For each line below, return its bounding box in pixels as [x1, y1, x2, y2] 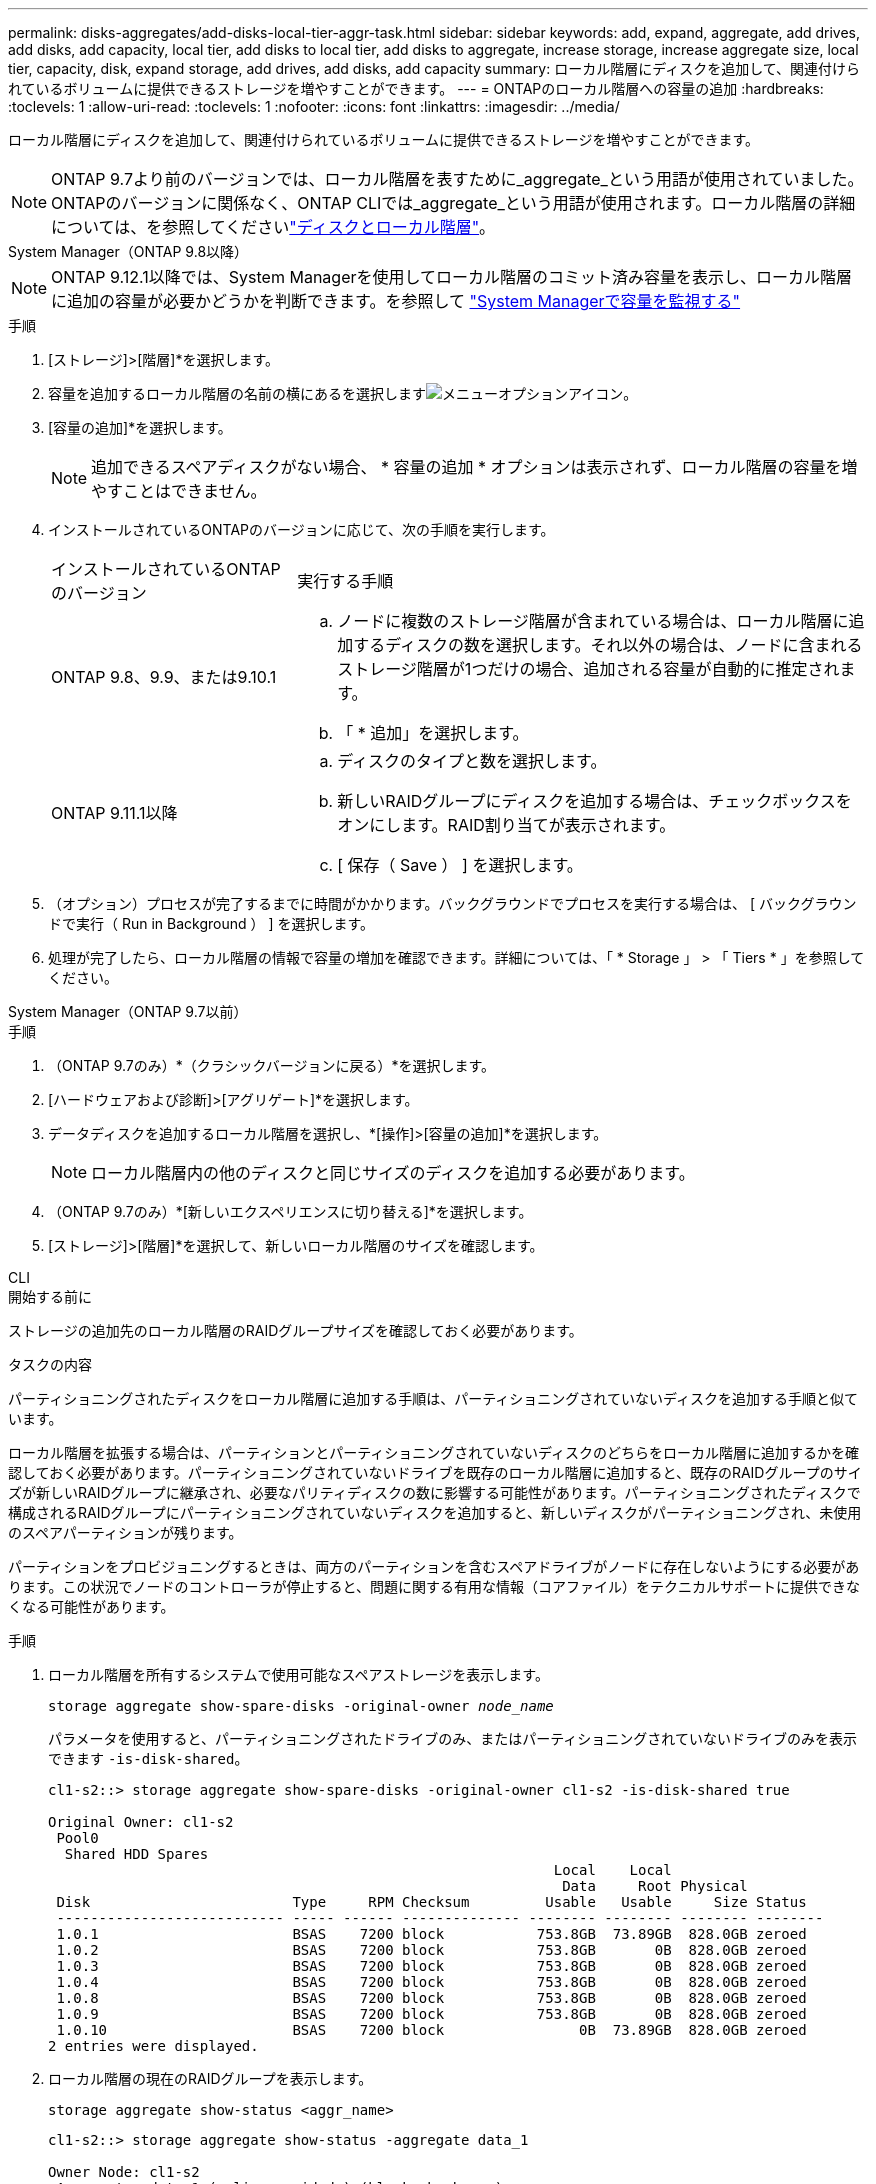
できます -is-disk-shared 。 [48, 1750, 249, 1767]
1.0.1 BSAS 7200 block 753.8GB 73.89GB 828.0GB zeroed [56, 1926, 807, 1942]
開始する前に [8, 1288, 92, 1305]
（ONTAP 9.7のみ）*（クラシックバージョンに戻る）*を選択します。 [48, 1057, 496, 1074]
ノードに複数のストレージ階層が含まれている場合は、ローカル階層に [337, 611, 849, 631]
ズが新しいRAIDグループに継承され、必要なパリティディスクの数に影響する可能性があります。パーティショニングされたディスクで [8, 1484, 861, 1501]
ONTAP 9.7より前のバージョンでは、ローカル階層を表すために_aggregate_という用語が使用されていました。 [51, 169, 864, 189]
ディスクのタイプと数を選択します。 [337, 751, 607, 771]
